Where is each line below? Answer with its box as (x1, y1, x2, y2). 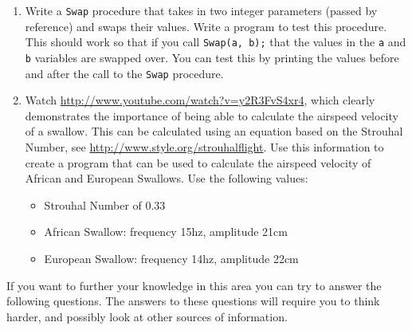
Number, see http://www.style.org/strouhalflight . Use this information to (25, 139, 384, 155)
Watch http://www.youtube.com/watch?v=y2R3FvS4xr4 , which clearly (25, 92, 375, 108)
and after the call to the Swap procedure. (25, 65, 224, 81)
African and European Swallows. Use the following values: (25, 170, 308, 187)
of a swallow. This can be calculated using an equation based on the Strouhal (25, 123, 403, 139)
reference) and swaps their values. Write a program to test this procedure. (25, 18, 387, 34)
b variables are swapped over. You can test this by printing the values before (25, 49, 399, 65)
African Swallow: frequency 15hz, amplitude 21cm (44, 223, 288, 240)
